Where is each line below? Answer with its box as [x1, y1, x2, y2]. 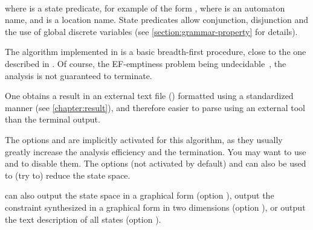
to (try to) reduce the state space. [5, 168, 131, 181]
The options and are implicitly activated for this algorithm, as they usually [5, 133, 283, 145]
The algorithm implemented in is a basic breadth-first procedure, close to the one [5, 45, 306, 58]
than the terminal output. [5, 113, 100, 126]
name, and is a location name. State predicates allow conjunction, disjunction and [5, 13, 308, 26]
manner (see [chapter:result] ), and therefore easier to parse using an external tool [5, 101, 305, 113]
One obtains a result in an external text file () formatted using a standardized [5, 89, 294, 102]
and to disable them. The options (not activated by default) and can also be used [5, 157, 306, 170]
